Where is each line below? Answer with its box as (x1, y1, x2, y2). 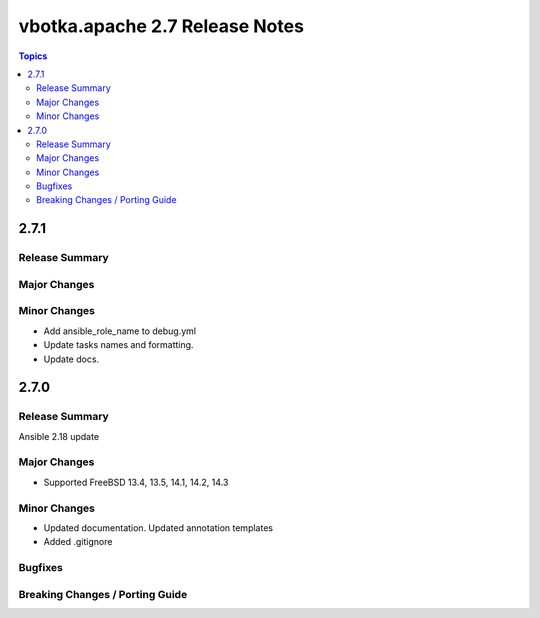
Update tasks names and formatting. (43, 339, 194, 351)
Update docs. (43, 353, 100, 365)
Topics (18, 50, 48, 62)
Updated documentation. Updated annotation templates (43, 521, 274, 534)
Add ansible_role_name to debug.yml (43, 325, 197, 337)
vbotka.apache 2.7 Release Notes (18, 15, 305, 37)
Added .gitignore (43, 536, 113, 548)
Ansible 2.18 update (18, 430, 100, 442)
